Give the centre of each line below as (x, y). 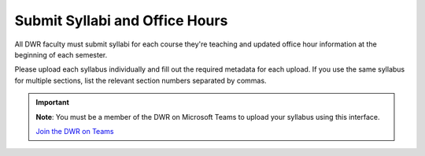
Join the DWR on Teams (75, 131)
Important (53, 102)
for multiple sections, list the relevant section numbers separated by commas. (140, 80)
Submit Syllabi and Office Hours (121, 20)
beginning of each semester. (61, 54)
